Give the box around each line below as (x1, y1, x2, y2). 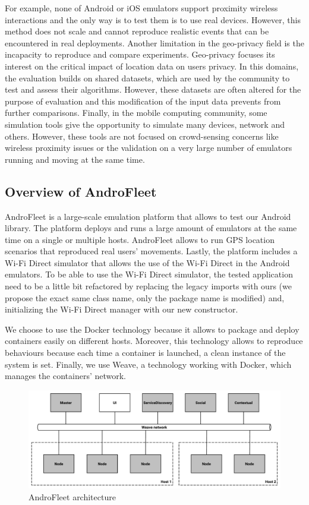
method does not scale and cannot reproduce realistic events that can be (5, 25, 269, 37)
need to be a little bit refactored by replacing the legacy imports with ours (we (5, 280, 292, 292)
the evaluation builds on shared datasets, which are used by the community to (5, 71, 290, 84)
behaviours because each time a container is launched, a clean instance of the (5, 346, 286, 359)
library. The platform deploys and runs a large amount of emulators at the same (5, 222, 297, 234)
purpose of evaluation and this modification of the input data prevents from (5, 94, 281, 107)
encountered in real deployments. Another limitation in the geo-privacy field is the (5, 36, 304, 49)
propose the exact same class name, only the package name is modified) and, (5, 291, 285, 304)
